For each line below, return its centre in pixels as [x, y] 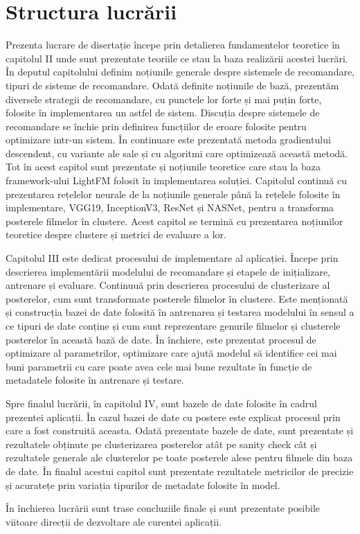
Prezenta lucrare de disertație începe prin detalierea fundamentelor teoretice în [173, 45]
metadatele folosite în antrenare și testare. [95, 380]
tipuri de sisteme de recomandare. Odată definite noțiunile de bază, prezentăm [172, 85]
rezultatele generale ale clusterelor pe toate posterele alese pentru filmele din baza [179, 457]
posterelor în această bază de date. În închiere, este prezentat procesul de [161, 339]
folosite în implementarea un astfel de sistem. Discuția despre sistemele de [163, 113]
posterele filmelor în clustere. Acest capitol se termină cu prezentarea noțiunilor [174, 221]
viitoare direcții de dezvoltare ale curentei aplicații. [114, 521]
